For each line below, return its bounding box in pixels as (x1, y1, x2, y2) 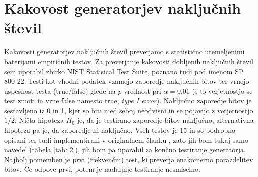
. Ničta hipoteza (15, 115, 64, 125)
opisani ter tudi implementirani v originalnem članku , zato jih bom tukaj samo (4, 134, 248, 145)
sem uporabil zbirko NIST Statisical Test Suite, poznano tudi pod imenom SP (4, 66, 244, 76)
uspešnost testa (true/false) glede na (4, 85, 116, 96)
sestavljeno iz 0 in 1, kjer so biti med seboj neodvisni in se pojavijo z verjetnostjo (4, 105, 253, 115)
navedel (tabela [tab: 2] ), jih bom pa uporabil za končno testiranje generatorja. (4, 144, 246, 155)
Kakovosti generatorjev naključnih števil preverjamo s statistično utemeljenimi (4, 46, 245, 57)
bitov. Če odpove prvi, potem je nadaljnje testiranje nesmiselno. (4, 164, 200, 174)
